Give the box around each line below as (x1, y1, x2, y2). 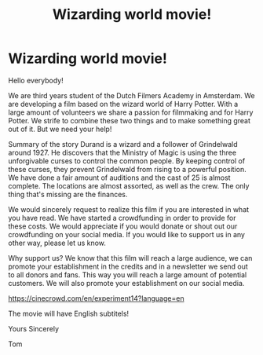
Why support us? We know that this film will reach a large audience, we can (8, 253, 253, 262)
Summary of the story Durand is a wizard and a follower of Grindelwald (8, 139, 238, 148)
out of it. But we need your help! (8, 124, 112, 134)
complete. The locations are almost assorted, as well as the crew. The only (8, 181, 250, 190)
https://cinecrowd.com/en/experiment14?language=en (8, 293, 184, 303)
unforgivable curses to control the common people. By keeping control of (8, 156, 246, 166)
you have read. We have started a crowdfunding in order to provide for (8, 213, 236, 222)
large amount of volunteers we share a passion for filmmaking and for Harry (8, 108, 254, 117)
